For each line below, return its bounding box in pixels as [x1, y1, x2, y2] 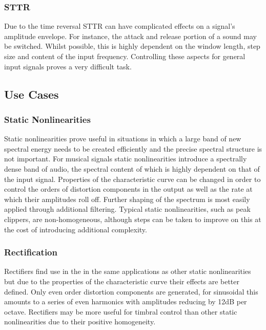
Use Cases [4, 86, 59, 102]
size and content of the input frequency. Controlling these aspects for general [4, 51, 245, 61]
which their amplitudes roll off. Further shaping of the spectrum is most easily [4, 193, 250, 204]
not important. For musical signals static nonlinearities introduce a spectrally [4, 153, 247, 164]
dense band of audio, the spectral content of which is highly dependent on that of [4, 163, 260, 174]
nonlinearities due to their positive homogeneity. [4, 316, 156, 327]
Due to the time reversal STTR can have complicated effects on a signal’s [4, 21, 235, 31]
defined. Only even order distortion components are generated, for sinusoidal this [4, 286, 258, 297]
